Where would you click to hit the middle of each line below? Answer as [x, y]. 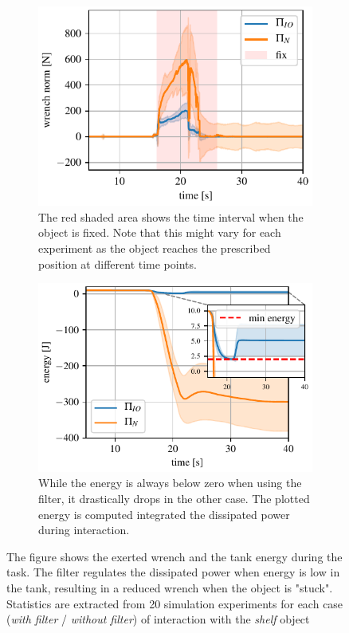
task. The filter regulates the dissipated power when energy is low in [173, 572]
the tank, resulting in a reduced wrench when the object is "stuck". [170, 587]
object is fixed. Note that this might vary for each [160, 232]
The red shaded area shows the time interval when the [171, 216]
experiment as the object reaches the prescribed [155, 248]
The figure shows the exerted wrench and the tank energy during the [174, 556]
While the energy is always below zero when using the [170, 483]
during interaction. [84, 530]
